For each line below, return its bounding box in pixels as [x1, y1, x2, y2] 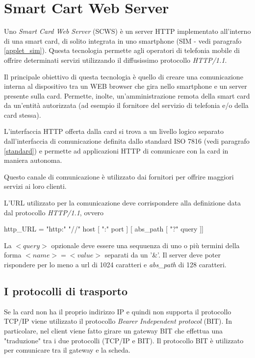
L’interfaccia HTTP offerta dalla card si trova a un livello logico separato [4, 126, 224, 136]
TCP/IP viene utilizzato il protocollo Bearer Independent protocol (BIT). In [4, 316, 232, 326]
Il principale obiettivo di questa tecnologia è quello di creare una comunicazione [4, 71, 243, 81]
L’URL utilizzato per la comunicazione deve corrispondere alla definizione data [4, 198, 241, 208]
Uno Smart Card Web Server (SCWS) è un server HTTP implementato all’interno [4, 26, 251, 36]
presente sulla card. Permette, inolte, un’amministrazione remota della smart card [4, 90, 250, 101]
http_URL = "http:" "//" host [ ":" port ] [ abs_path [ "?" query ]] [4, 224, 204, 234]
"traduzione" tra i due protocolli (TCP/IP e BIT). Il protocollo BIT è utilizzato [4, 335, 244, 345]
